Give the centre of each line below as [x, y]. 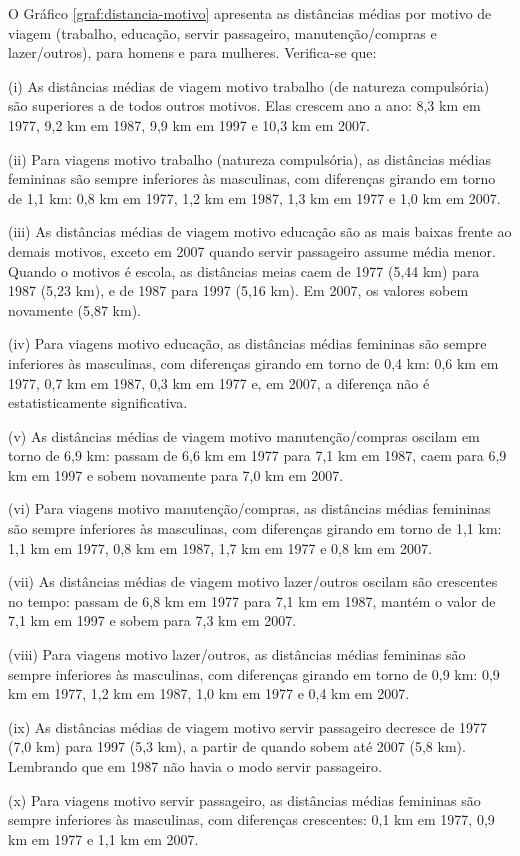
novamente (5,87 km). [74, 309]
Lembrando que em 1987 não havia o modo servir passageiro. [195, 766]
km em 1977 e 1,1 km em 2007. [103, 838]
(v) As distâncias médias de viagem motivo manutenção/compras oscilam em [244, 435]
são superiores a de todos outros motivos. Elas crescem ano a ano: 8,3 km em [244, 105]
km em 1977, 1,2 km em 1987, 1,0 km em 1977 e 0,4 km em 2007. [209, 693]
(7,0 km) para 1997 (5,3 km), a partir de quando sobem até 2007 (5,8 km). [237, 746]
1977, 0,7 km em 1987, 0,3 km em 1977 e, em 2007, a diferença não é [219, 382]
